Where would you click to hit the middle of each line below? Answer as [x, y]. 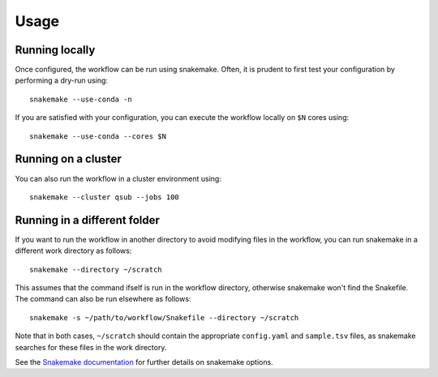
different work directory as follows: [73, 251]
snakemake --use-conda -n [81, 99]
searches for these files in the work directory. [91, 347]
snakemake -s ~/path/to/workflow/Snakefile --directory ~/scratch [164, 317]
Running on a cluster [68, 159]
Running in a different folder [87, 220]
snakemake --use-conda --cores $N [98, 136]
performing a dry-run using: [62, 80]
